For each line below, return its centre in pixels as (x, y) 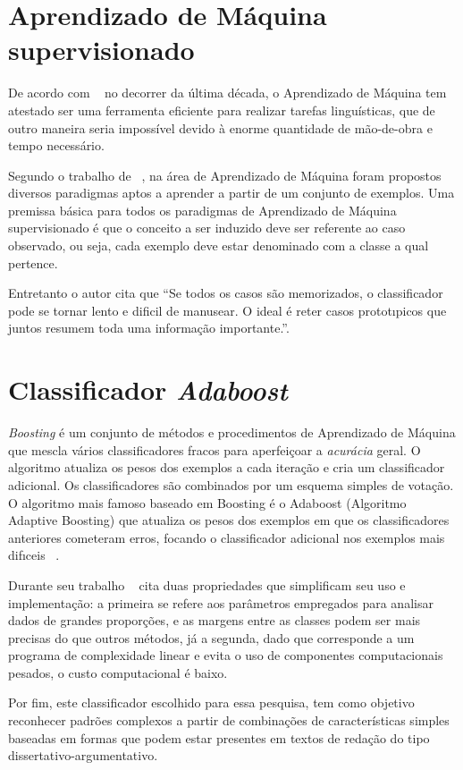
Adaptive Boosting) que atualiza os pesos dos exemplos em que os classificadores (229, 520)
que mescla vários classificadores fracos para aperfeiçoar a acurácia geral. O (215, 449)
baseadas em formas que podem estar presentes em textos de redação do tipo (219, 737)
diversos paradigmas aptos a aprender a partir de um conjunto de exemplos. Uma (231, 193)
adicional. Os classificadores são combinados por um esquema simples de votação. (231, 484)
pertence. (33, 262)
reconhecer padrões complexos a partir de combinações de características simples (229, 720)
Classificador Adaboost (148, 390)
